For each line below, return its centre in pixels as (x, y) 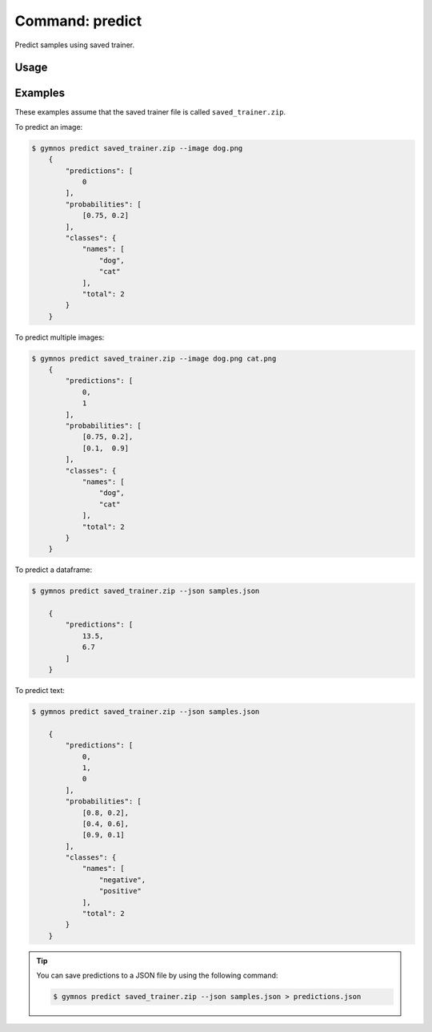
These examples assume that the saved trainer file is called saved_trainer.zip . (150, 112)
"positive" (120, 891)
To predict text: (40, 690)
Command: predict (78, 21)
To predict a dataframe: (54, 570)
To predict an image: (49, 127)
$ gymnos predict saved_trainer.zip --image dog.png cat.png (154, 358)
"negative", (122, 880)
